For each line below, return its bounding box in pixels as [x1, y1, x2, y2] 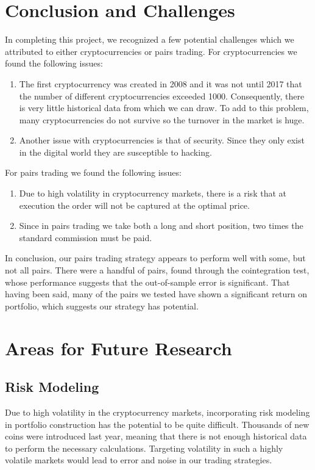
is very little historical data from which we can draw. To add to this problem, [19, 101, 309, 114]
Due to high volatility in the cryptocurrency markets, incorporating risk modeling [5, 405, 310, 418]
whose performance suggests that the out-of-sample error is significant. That [5, 275, 290, 288]
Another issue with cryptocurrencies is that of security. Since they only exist [19, 134, 305, 146]
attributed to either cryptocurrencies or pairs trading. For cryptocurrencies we [5, 45, 297, 57]
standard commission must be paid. [19, 231, 152, 244]
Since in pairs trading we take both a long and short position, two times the [19, 219, 303, 232]
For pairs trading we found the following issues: [5, 166, 182, 179]
